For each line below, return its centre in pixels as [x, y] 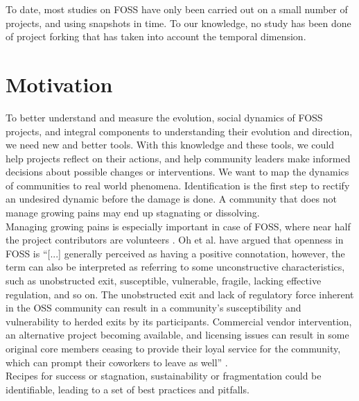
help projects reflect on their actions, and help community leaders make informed [178, 158]
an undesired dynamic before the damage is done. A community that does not [171, 199]
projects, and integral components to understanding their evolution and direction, [179, 131]
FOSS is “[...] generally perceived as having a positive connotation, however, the [175, 253]
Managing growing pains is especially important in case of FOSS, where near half [178, 226]
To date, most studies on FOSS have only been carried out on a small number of [177, 9]
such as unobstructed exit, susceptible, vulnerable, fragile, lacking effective [164, 281]
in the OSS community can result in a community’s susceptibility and [154, 308]
